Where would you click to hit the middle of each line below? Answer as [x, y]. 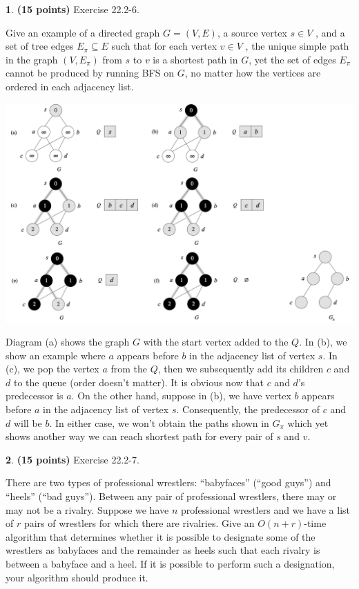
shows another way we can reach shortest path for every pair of [139, 436]
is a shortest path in [195, 59]
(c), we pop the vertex [52, 369]
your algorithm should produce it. [77, 577]
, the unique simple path [297, 46]
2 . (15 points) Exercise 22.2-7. [72, 459]
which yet [308, 422]
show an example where [56, 355]
